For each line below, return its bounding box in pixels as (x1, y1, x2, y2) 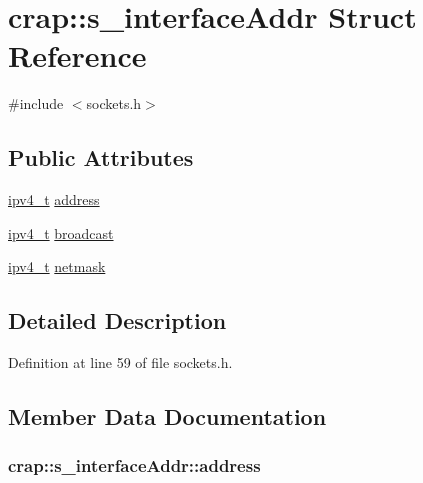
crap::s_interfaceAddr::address (8, 453, 261, 478)
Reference (8, 35, 147, 76)
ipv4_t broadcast (8, 222, 114, 243)
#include (8, 93, 64, 114)
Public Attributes (8, 142, 194, 173)
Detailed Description (8, 305, 227, 336)
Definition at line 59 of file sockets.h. (8, 352, 233, 373)
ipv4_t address (8, 189, 100, 210)
